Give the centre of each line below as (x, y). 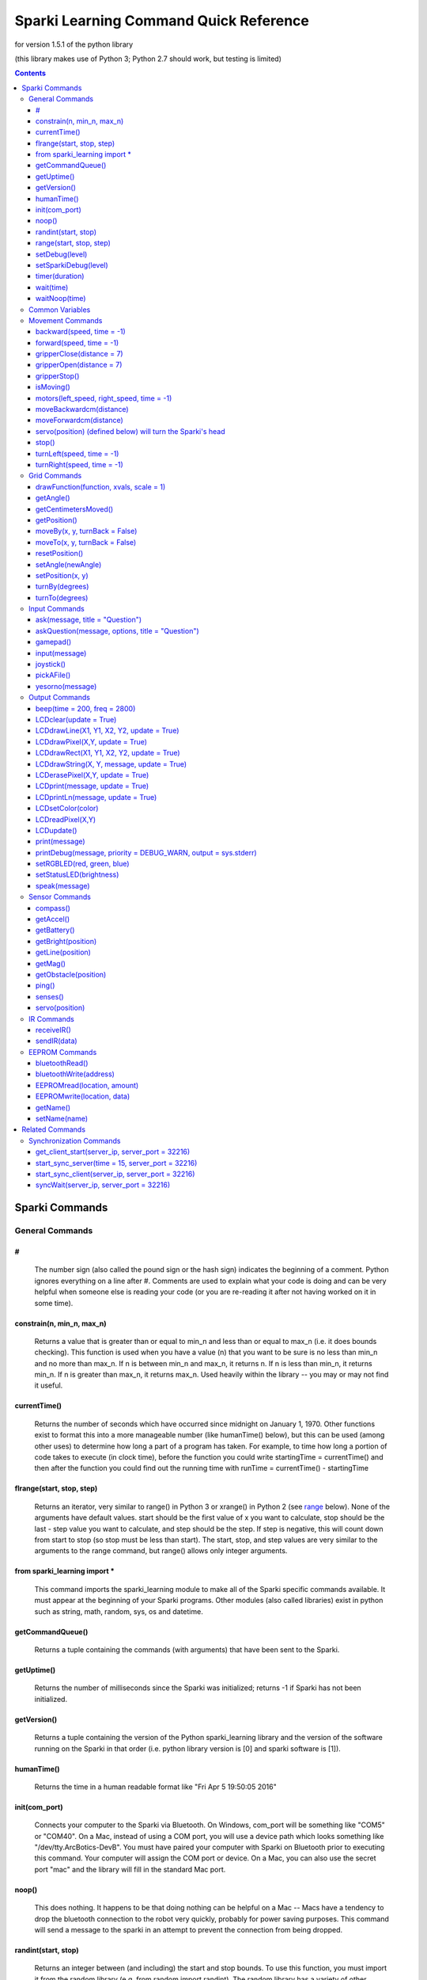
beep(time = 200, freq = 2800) (86, 708)
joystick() (51, 664)
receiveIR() (53, 1030)
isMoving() (53, 387)
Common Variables (60, 310)
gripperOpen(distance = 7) (79, 365)
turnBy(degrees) (62, 587)
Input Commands (57, 609)
